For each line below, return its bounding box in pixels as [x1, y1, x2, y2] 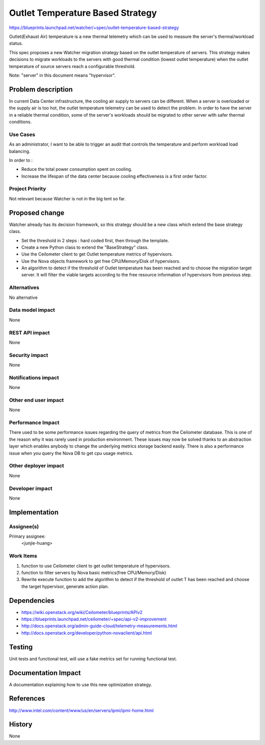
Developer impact [9, 485, 53, 492]
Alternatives [9, 284, 39, 291]
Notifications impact [9, 374, 59, 381]
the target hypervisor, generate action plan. [21, 583, 109, 589]
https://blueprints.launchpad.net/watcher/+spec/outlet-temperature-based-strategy [9, 25, 179, 31]
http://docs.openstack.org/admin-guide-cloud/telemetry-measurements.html [21, 623, 178, 629]
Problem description [9, 85, 73, 94]
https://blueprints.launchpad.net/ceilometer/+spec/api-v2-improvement [21, 616, 167, 622]
